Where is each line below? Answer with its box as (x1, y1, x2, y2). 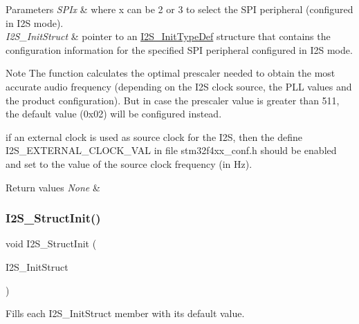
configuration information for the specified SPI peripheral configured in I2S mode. (6, 42, 353, 57)
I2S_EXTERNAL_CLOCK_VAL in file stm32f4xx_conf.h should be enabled (6, 143, 337, 158)
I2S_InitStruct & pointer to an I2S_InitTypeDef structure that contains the (6, 29, 331, 44)
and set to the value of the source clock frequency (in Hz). (6, 156, 252, 171)
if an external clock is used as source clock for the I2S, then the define (6, 129, 302, 144)
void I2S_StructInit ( (6, 236, 97, 251)
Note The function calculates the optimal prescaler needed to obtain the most (6, 66, 335, 80)
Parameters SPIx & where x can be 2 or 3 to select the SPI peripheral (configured (6, 2, 353, 16)
